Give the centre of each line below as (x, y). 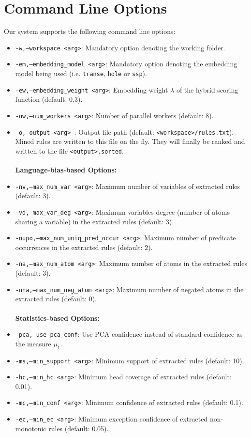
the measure (33, 343)
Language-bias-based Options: (66, 170)
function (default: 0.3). (49, 99)
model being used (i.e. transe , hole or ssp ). (81, 73)
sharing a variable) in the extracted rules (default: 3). (95, 221)
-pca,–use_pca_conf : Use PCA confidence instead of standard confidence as (129, 334)
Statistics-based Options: (57, 318)
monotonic (31, 428)
